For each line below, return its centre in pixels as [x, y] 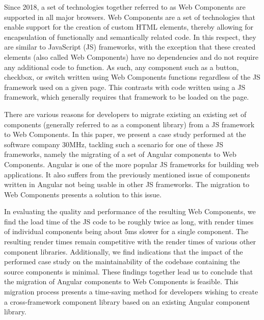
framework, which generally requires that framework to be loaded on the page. [127, 97]
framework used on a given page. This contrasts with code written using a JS [125, 87]
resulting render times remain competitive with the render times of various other [130, 242]
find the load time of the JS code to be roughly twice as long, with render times [129, 221]
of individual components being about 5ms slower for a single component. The [126, 231]
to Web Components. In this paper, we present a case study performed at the [125, 134]
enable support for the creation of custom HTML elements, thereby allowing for [129, 27]
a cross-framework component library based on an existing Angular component [127, 301]
